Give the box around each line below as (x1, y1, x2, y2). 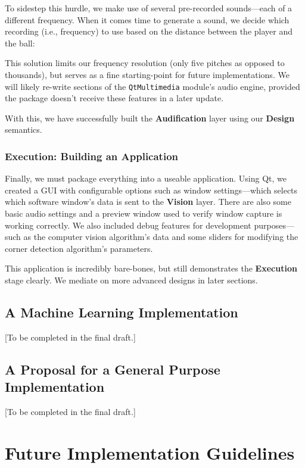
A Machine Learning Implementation (5, 302, 238, 321)
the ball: (5, 36, 35, 49)
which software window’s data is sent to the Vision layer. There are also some (5, 195, 291, 208)
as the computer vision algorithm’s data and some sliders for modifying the (23, 230, 298, 243)
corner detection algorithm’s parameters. (5, 242, 153, 254)
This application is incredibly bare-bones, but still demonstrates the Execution (5, 262, 297, 274)
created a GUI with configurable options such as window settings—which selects (5, 183, 298, 196)
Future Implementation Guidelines (5, 440, 295, 464)
